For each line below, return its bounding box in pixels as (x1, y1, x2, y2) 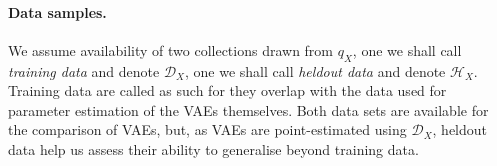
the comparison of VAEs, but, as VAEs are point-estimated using (8, 119, 407, 140)
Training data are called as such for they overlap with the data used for (8, 80, 447, 101)
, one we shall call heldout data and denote (185, 60, 446, 81)
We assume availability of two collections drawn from (8, 39, 334, 60)
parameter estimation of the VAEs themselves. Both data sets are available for (8, 99, 489, 120)
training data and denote (8, 60, 160, 81)
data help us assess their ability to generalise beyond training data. (8, 138, 419, 159)
